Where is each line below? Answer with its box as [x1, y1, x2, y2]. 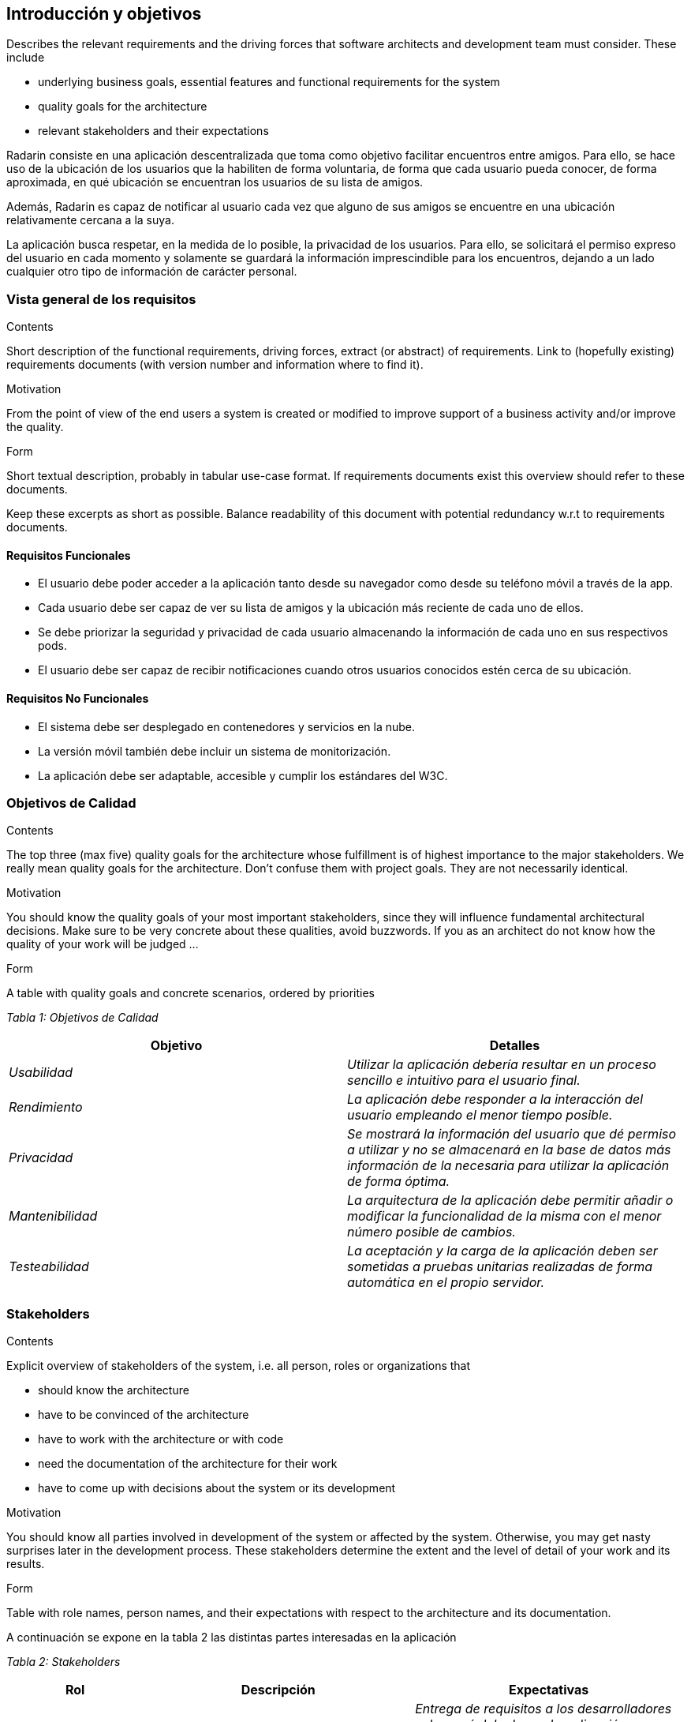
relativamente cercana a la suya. [6, 213, 174, 227]
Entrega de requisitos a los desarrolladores [415, 1701, 672, 1717]
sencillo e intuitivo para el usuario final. [347, 1072, 581, 1089]
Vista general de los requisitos [6, 291, 196, 307]
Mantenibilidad [9, 1208, 98, 1225]
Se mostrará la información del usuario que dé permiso [347, 1126, 677, 1142]
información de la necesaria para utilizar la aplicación [347, 1157, 670, 1174]
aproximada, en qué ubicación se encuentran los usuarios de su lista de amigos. [6, 175, 424, 189]
